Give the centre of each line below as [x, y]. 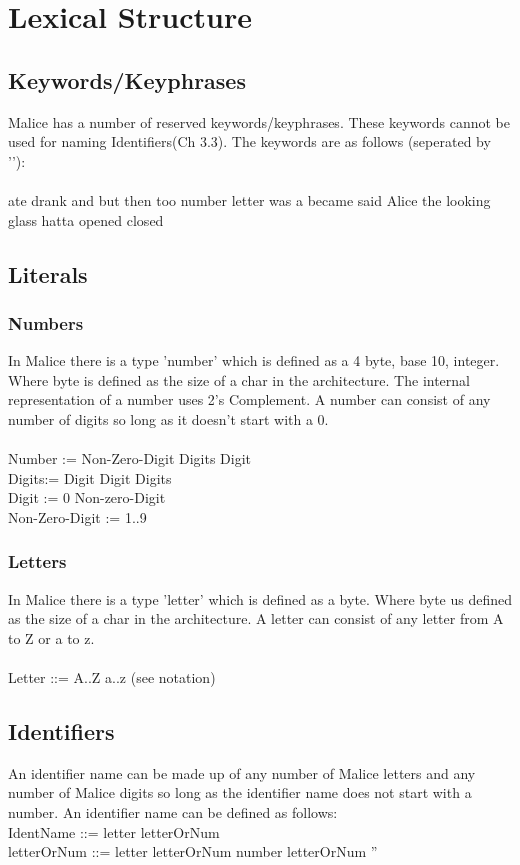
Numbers [46, 322]
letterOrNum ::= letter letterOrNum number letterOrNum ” [193, 851]
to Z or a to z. [51, 637]
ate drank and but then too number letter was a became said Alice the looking [249, 199]
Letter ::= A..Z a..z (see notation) [112, 677]
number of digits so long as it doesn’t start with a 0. [168, 418]
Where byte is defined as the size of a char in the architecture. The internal [239, 379]
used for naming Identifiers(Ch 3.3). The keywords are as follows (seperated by [249, 141]
